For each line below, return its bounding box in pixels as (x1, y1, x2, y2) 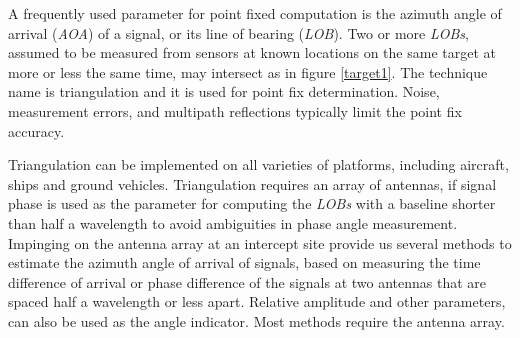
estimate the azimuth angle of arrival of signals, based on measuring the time (8, 252, 481, 273)
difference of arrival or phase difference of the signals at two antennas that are (8, 271, 487, 292)
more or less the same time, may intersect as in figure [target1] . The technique (8, 61, 488, 82)
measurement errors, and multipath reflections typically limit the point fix (8, 100, 462, 121)
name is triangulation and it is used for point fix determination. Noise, (8, 81, 440, 102)
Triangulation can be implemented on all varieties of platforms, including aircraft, (8, 154, 509, 175)
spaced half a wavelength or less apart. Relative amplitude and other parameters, (8, 291, 506, 312)
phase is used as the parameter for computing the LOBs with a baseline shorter (8, 193, 496, 214)
